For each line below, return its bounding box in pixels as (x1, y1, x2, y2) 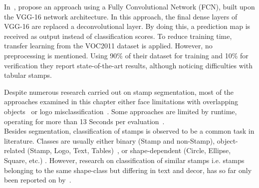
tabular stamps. (4, 70, 52, 80)
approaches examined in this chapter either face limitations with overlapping (4, 96, 239, 107)
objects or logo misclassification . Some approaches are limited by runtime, (4, 106, 237, 116)
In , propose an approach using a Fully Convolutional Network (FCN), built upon (4, 1, 255, 11)
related (4, 145, 25, 156)
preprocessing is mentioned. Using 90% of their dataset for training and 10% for (4, 50, 249, 60)
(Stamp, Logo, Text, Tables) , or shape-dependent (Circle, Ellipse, (27, 145, 231, 156)
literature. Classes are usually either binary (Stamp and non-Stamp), (4, 135, 215, 146)
